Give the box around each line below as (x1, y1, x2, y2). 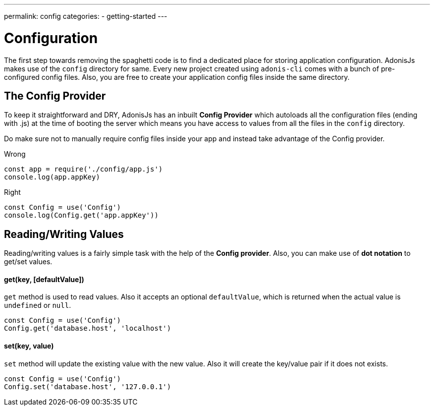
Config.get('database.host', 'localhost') (4, 324, 171, 333)
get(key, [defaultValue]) (4, 275, 84, 284)
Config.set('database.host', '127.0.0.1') (4, 382, 171, 391)
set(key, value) (4, 342, 54, 351)
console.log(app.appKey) (4, 173, 100, 181)
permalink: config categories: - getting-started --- (4, 12, 167, 20)
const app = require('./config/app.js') (4, 165, 163, 174)
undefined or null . (4, 301, 71, 310)
